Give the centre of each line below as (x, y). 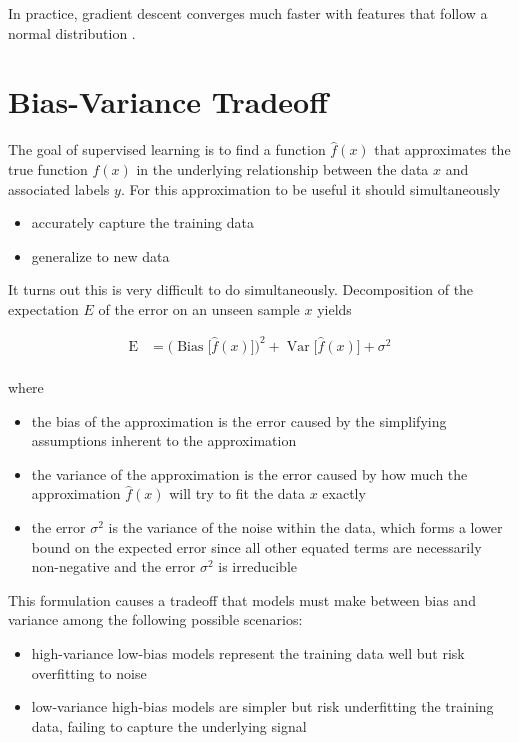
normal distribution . (72, 32)
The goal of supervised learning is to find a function (167, 149)
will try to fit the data (237, 493)
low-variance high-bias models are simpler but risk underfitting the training (262, 706)
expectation (43, 308)
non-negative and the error (113, 566)
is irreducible (258, 566)
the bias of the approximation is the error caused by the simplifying (239, 420)
